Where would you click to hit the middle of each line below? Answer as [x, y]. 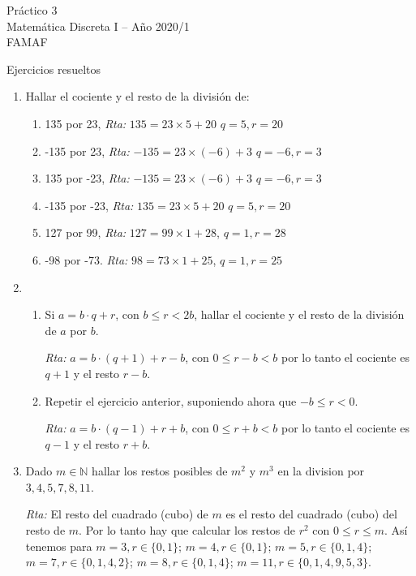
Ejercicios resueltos [54, 69]
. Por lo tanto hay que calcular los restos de [187, 530]
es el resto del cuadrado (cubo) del [311, 514]
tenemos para [59, 546]
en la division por [321, 471]
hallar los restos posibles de [160, 471]
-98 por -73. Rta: [86, 259]
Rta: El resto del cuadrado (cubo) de [117, 514]
